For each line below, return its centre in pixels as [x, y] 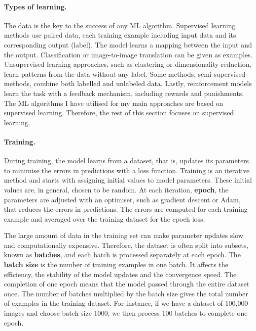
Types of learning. [36, 6]
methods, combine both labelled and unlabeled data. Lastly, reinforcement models [128, 83]
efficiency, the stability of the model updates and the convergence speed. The [120, 274]
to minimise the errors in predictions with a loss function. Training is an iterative [127, 170]
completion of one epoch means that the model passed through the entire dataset [127, 284]
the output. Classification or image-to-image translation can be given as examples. [128, 54]
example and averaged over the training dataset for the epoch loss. [105, 218]
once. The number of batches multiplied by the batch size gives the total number [126, 293]
